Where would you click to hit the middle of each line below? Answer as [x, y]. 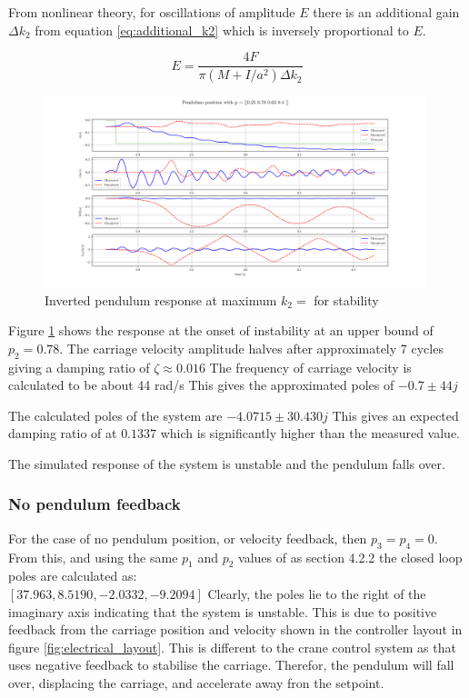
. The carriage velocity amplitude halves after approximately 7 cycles [251, 348]
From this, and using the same [93, 557]
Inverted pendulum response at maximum [161, 299]
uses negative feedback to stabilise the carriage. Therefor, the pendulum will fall [231, 665]
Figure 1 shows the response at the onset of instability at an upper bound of [221, 330]
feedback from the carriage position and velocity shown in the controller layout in [235, 629]
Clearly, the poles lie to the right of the [317, 593]
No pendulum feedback [95, 504]
